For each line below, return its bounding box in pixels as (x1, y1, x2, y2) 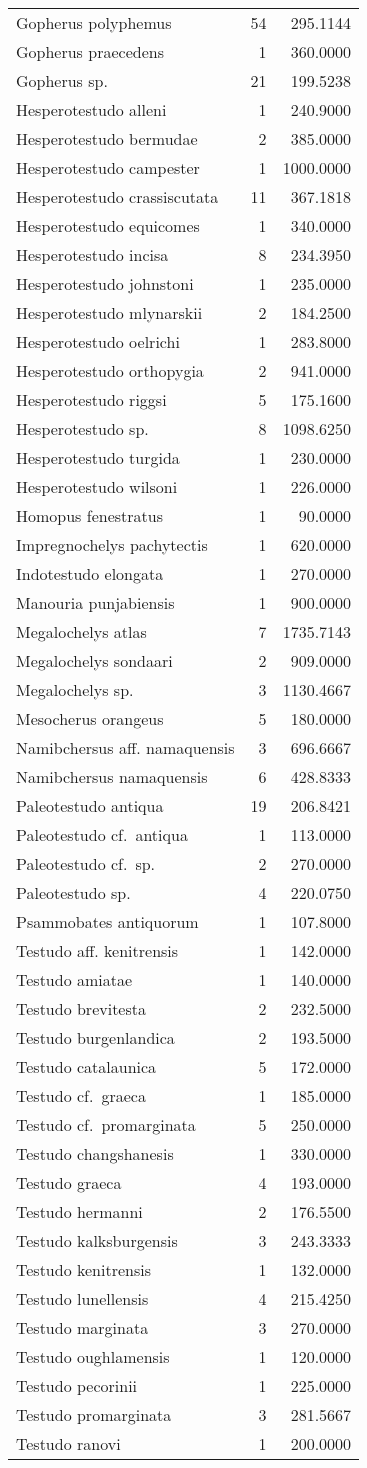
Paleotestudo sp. (16, 881, 131, 904)
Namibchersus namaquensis (16, 765, 208, 788)
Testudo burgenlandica (16, 1026, 175, 1049)
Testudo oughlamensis (16, 1345, 170, 1368)
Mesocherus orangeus (16, 707, 164, 730)
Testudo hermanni (16, 1200, 143, 1223)
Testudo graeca (16, 1171, 122, 1194)
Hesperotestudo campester (16, 156, 200, 179)
